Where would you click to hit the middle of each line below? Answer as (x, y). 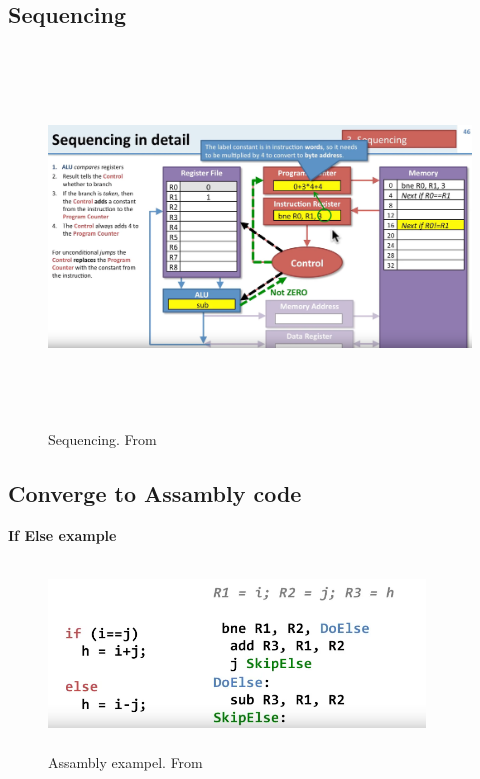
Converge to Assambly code (155, 492)
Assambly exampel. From (125, 761)
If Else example (62, 534)
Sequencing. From (102, 438)
